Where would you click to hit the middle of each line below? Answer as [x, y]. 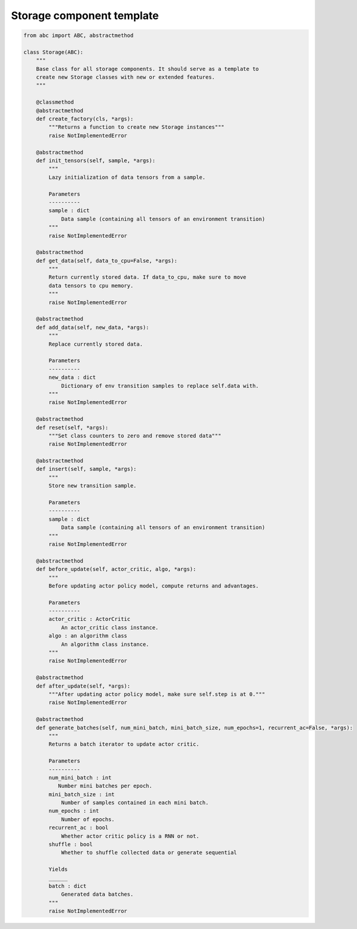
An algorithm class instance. [105, 644]
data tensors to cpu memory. [91, 285]
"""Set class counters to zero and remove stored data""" [135, 436]
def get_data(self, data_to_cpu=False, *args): [107, 260]
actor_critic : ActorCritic [90, 619]
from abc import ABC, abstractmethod [79, 35]
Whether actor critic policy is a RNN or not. [130, 836]
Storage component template [85, 15]
